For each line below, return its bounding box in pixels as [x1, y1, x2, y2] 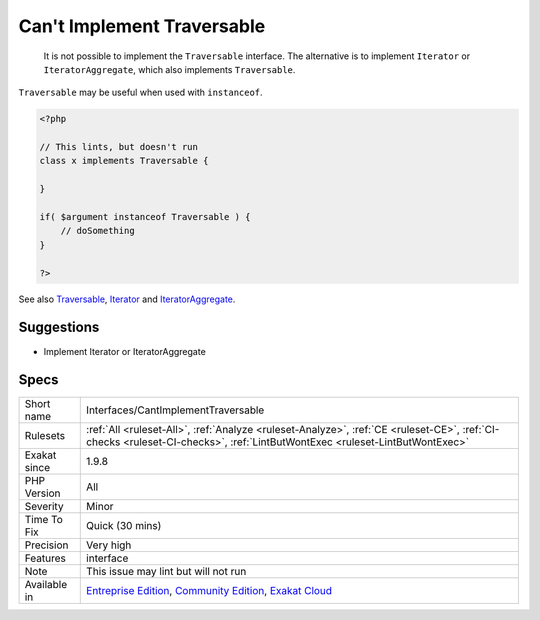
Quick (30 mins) [86, 519, 162, 533]
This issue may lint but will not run [86, 565, 247, 579]
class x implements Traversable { [39, 155, 209, 167]
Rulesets [24, 429, 65, 443]
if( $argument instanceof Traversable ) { [39, 211, 251, 223]
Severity [24, 500, 64, 514]
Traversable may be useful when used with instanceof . [18, 86, 264, 99]
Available [24, 578, 68, 592]
